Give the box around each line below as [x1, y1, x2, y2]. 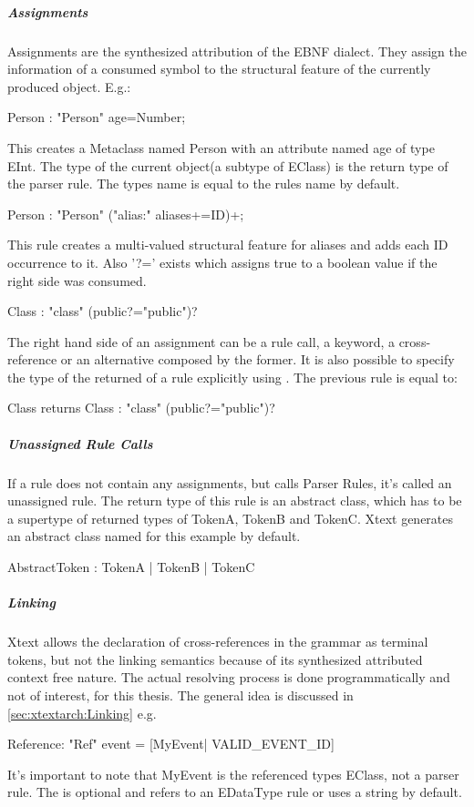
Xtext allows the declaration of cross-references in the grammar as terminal [7, 632, 428, 651]
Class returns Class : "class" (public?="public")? [7, 398, 275, 417]
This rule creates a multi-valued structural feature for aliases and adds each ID [7, 235, 448, 254]
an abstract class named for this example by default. [7, 526, 301, 546]
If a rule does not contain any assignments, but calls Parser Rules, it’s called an [7, 473, 452, 492]
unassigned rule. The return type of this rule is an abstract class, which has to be [7, 491, 462, 510]
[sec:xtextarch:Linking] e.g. [7, 703, 157, 722]
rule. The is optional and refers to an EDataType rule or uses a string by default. [7, 782, 462, 802]
